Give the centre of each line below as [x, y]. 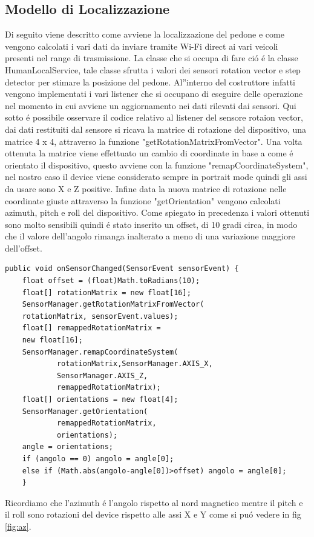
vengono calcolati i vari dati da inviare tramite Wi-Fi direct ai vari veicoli [142, 46]
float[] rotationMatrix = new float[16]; [106, 292]
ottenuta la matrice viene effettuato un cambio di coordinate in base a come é [149, 153]
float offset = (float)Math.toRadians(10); [111, 281]
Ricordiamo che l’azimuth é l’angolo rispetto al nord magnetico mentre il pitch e [154, 502]
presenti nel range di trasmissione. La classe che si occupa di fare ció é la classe [152, 58]
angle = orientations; [67, 447]
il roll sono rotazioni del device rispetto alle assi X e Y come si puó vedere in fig [153, 514]
